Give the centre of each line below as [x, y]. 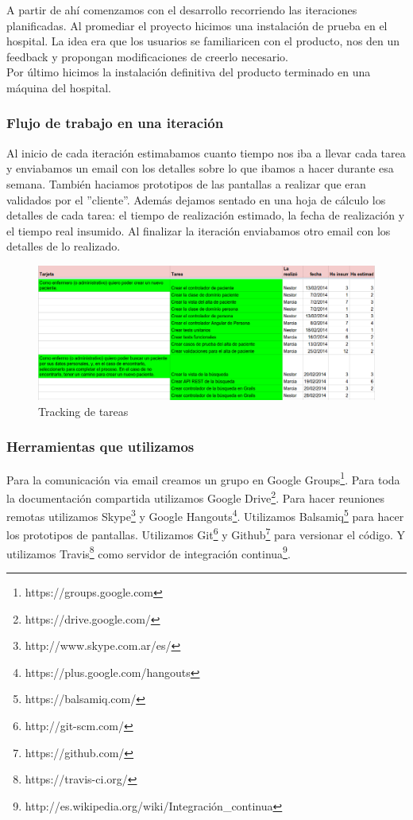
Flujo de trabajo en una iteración [115, 123]
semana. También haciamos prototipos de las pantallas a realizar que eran [186, 183]
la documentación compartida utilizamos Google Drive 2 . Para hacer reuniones [196, 496]
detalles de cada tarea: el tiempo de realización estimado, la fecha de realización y [206, 215]
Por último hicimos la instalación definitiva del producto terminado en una [189, 72]
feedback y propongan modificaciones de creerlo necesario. [147, 56]
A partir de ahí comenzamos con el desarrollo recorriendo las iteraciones [182, 10]
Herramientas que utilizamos [100, 447]
